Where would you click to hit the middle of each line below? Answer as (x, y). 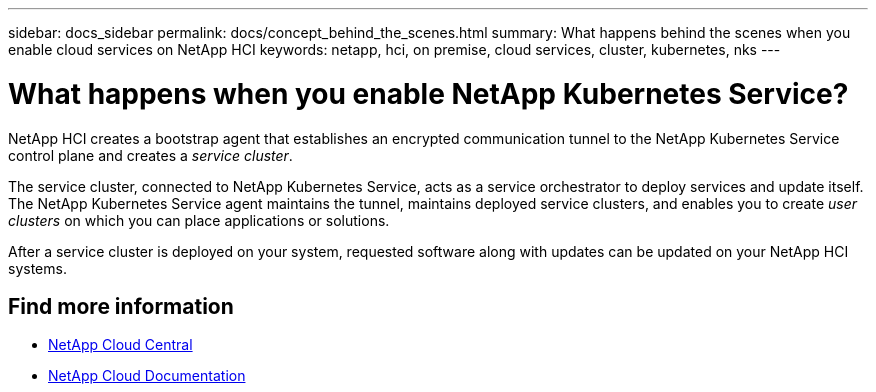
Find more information (121, 306)
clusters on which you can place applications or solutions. (199, 220)
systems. (37, 268)
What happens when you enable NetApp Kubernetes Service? (428, 93)
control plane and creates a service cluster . (150, 155)
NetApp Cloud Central (120, 345)
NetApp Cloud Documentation (147, 376)
